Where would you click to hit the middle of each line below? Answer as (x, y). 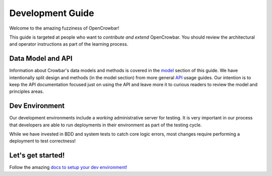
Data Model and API (41, 58)
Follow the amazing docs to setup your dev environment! (68, 167)
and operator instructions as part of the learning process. (69, 44)
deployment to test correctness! (43, 141)
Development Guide (52, 13)
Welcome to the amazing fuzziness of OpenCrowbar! (64, 28)
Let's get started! (37, 155)
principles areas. (26, 92)
